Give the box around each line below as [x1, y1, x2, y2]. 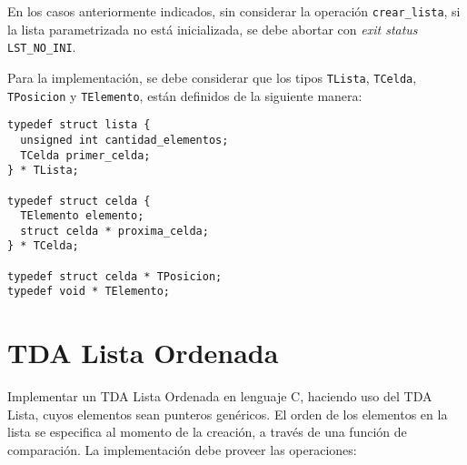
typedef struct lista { [7, 118, 151, 132]
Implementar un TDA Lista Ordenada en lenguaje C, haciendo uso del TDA [7, 387, 432, 406]
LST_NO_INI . [7, 37, 76, 56]
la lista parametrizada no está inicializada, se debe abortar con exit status [7, 19, 418, 38]
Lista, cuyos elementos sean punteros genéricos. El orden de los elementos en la [7, 404, 448, 423]
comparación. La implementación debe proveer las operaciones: [7, 440, 357, 459]
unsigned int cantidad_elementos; [20, 133, 229, 147]
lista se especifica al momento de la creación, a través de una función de [7, 422, 407, 441]
